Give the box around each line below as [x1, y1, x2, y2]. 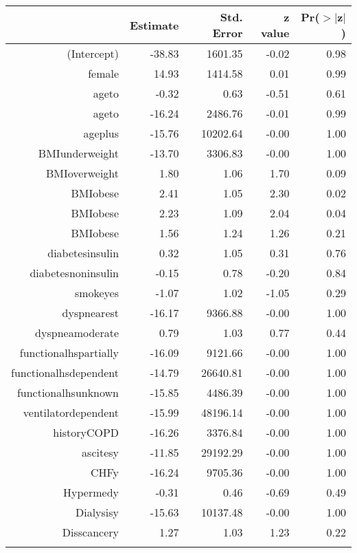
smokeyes [74, 285, 119, 301]
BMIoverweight [45, 165, 119, 181]
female [88, 65, 119, 81]
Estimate [130, 17, 179, 33]
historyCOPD [53, 424, 119, 440]
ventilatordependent [23, 404, 119, 420]
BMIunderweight [38, 145, 119, 161]
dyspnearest [62, 305, 119, 321]
